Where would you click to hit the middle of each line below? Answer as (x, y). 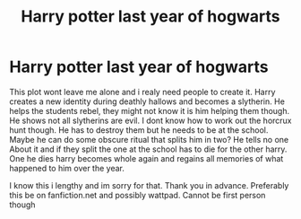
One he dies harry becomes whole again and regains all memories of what (146, 158)
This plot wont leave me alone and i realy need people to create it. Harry (142, 92)
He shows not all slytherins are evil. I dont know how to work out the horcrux (150, 120)
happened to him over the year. (67, 168)
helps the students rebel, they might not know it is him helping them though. (150, 110)
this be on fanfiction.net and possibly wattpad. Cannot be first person (138, 195)
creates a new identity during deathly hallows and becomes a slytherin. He (147, 101)
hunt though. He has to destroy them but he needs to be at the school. (139, 130)
